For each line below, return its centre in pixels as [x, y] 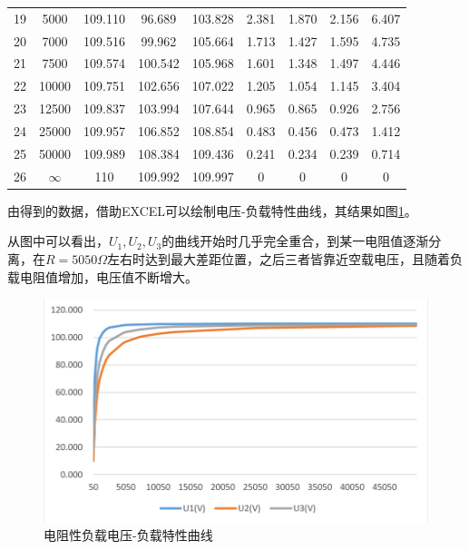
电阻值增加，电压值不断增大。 [108, 276]
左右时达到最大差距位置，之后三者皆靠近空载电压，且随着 [279, 258]
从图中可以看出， [58, 241]
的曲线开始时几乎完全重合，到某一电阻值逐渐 [295, 241]
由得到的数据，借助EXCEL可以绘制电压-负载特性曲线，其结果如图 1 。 [212, 210]
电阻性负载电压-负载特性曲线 [128, 535]
